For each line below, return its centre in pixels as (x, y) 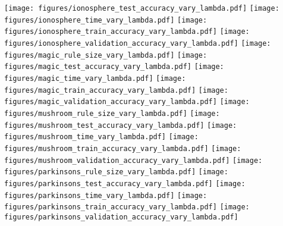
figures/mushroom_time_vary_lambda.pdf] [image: (101, 137)
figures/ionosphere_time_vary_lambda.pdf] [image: (106, 20)
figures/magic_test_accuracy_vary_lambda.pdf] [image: (114, 67)
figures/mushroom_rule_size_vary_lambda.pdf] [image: (112, 113)
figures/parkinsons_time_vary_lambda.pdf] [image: (106, 195)
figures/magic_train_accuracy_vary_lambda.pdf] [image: (116, 90)
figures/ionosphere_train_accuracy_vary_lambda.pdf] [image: (127, 32)
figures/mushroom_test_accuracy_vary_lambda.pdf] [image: (121, 125)
